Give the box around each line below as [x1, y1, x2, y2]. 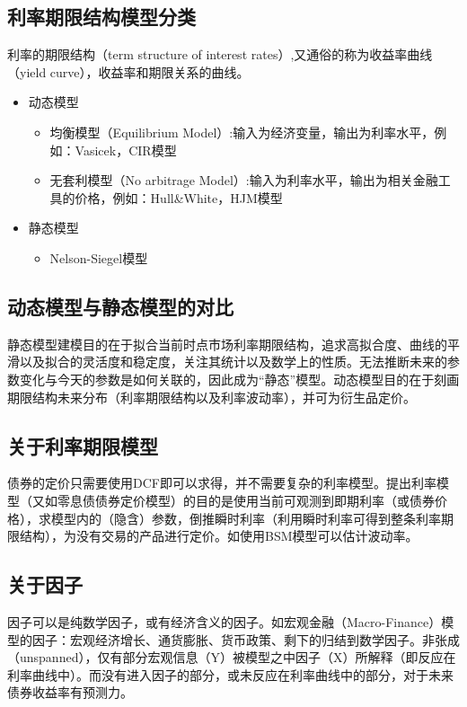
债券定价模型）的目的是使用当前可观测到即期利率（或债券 [94, 490, 435, 509]
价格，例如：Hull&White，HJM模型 [75, 188, 283, 207]
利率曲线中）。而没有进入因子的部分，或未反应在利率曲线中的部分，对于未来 [7, 665, 454, 684]
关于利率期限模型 [7, 431, 158, 459]
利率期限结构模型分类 [7, 3, 196, 31]
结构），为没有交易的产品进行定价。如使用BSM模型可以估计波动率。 [19, 526, 419, 545]
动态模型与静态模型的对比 [7, 292, 233, 320]
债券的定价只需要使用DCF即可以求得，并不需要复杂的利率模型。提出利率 [7, 473, 436, 492]
